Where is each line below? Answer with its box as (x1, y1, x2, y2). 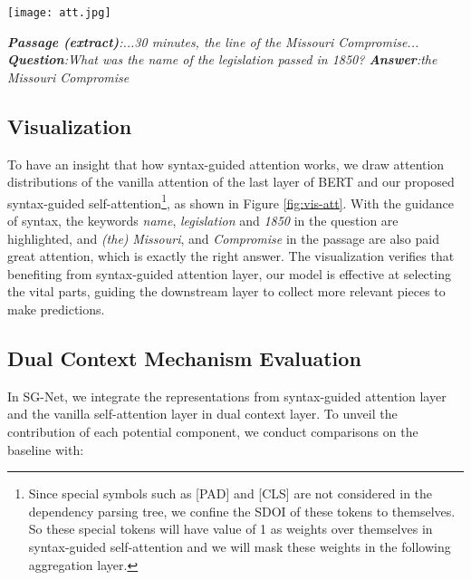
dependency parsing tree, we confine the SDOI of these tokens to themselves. (28, 501, 456, 520)
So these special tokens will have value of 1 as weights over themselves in (28, 519, 433, 538)
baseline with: (7, 440, 84, 459)
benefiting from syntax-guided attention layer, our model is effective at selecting (7, 264, 451, 283)
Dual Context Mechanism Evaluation (7, 344, 361, 372)
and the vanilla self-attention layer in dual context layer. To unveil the (7, 404, 398, 423)
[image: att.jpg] (7, 6, 111, 19)
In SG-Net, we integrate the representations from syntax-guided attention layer (7, 386, 447, 405)
